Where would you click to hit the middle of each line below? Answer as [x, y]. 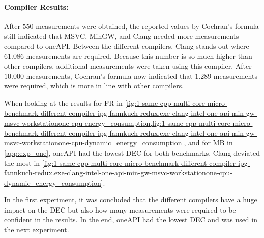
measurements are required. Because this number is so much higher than [139, 56]
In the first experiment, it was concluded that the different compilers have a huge [131, 200]
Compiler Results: [36, 6]
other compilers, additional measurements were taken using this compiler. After [128, 66]
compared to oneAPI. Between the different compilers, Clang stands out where [127, 46]
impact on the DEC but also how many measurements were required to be [120, 209]
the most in [22, 162]
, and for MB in [208, 143]
